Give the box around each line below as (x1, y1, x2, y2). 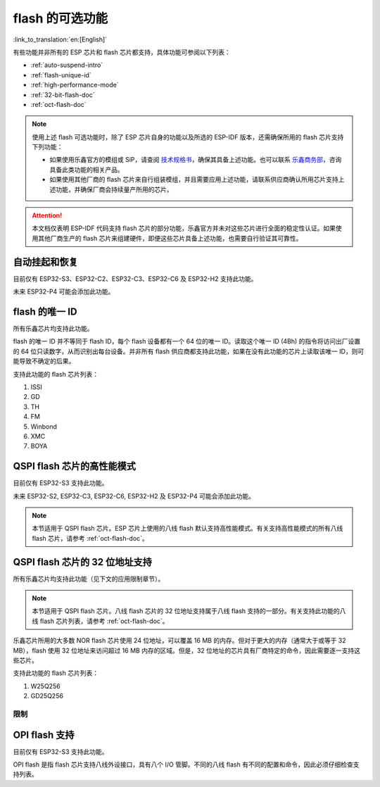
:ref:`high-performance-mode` (30, 81, 119, 89)
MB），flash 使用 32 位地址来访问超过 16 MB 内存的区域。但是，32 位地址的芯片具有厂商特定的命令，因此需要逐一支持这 (13, 646, 361, 655)
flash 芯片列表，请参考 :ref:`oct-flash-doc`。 (39, 617, 169, 625)
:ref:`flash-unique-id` (30, 70, 91, 79)
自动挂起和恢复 (13, 256, 78, 267)
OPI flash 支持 (13, 729, 75, 741)
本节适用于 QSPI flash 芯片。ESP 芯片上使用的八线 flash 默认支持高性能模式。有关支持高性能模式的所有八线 (32, 524, 343, 533)
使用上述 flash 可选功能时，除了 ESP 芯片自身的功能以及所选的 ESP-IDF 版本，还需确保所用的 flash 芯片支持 (32, 132, 344, 141)
